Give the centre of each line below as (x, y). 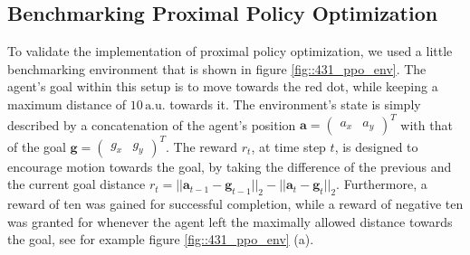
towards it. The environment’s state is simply (295, 104)
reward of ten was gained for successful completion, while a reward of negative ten (235, 203)
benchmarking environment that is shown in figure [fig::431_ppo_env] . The (217, 68)
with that (427, 124)
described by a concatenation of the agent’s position (152, 124)
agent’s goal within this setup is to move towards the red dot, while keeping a (223, 86)
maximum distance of (67, 104)
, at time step (288, 146)
